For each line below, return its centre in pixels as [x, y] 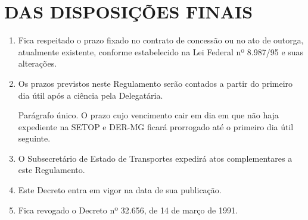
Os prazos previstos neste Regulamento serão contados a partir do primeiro [155, 83]
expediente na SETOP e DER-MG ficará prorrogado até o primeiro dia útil [156, 126]
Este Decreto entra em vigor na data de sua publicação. [120, 190]
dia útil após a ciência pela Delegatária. [91, 95]
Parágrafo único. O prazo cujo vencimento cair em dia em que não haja [148, 115]
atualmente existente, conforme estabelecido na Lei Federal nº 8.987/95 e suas [161, 51]
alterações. [38, 63]
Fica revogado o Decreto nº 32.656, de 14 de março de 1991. [128, 210]
